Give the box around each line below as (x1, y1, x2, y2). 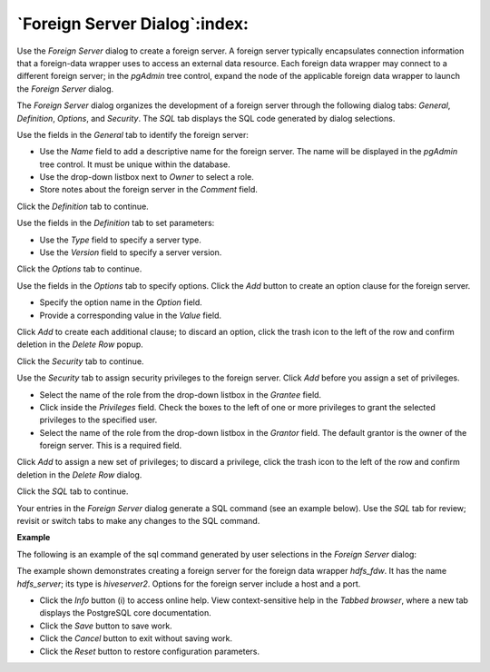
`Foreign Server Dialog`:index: (16, 14, 250, 34)
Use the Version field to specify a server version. (39, 247, 222, 258)
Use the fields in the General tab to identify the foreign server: (16, 129, 250, 140)
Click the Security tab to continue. (16, 355, 144, 367)
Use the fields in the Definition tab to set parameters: (16, 218, 215, 229)
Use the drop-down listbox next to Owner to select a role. (39, 172, 254, 183)
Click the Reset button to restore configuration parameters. (39, 646, 260, 657)
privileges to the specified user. (39, 414, 158, 426)
